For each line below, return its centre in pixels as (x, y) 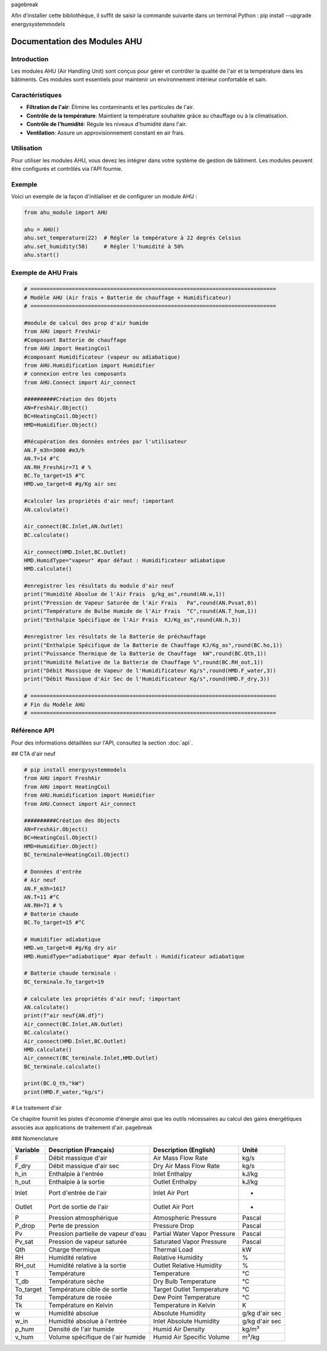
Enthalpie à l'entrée (76, 1174)
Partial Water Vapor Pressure (194, 1234)
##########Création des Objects (72, 821)
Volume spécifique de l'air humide (97, 1337)
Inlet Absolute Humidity (187, 1321)
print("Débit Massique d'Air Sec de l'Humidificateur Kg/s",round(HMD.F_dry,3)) (147, 679)
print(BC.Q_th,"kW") (54, 1084)
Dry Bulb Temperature (184, 1281)
